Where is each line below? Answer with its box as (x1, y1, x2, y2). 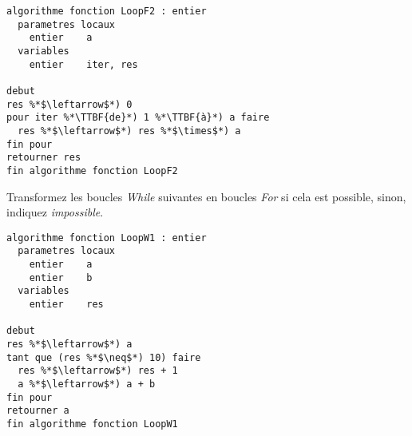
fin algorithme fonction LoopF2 (6, 164, 178, 176)
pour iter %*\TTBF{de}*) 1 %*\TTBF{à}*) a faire (6, 112, 270, 124)
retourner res (6, 152, 81, 164)
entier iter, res (29, 58, 138, 70)
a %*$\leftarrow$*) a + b (18, 378, 156, 390)
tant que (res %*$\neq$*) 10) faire (6, 351, 201, 363)
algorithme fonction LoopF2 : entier (6, 6, 207, 17)
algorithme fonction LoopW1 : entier (6, 232, 207, 244)
